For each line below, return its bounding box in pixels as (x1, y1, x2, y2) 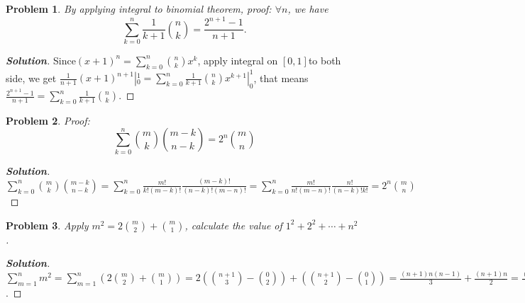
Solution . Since (6, 52, 76, 67)
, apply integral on (197, 52, 278, 67)
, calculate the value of (184, 217, 282, 232)
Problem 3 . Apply (6, 217, 89, 232)
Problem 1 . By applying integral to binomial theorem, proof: (6, 1, 272, 16)
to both (308, 52, 341, 67)
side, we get (6, 70, 57, 85)
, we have (287, 1, 328, 16)
